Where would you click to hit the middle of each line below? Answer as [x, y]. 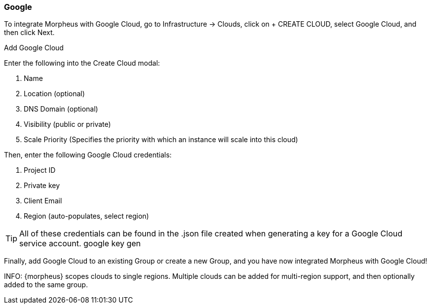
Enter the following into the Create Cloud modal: [82, 63]
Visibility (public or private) [67, 124]
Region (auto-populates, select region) [86, 216]
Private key [42, 186]
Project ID [40, 170]
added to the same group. [46, 285]
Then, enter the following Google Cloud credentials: [88, 155]
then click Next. [29, 33]
